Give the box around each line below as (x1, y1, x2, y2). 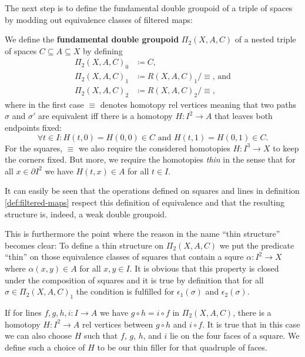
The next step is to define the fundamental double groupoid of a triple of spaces (5, 2, 293, 14)
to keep (273, 141, 299, 154)
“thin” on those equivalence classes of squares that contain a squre (5, 250, 244, 263)
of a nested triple (234, 33, 296, 45)
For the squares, (5, 141, 63, 154)
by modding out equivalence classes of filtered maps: (5, 13, 193, 25)
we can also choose (5, 329, 72, 342)
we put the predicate (219, 239, 294, 251)
